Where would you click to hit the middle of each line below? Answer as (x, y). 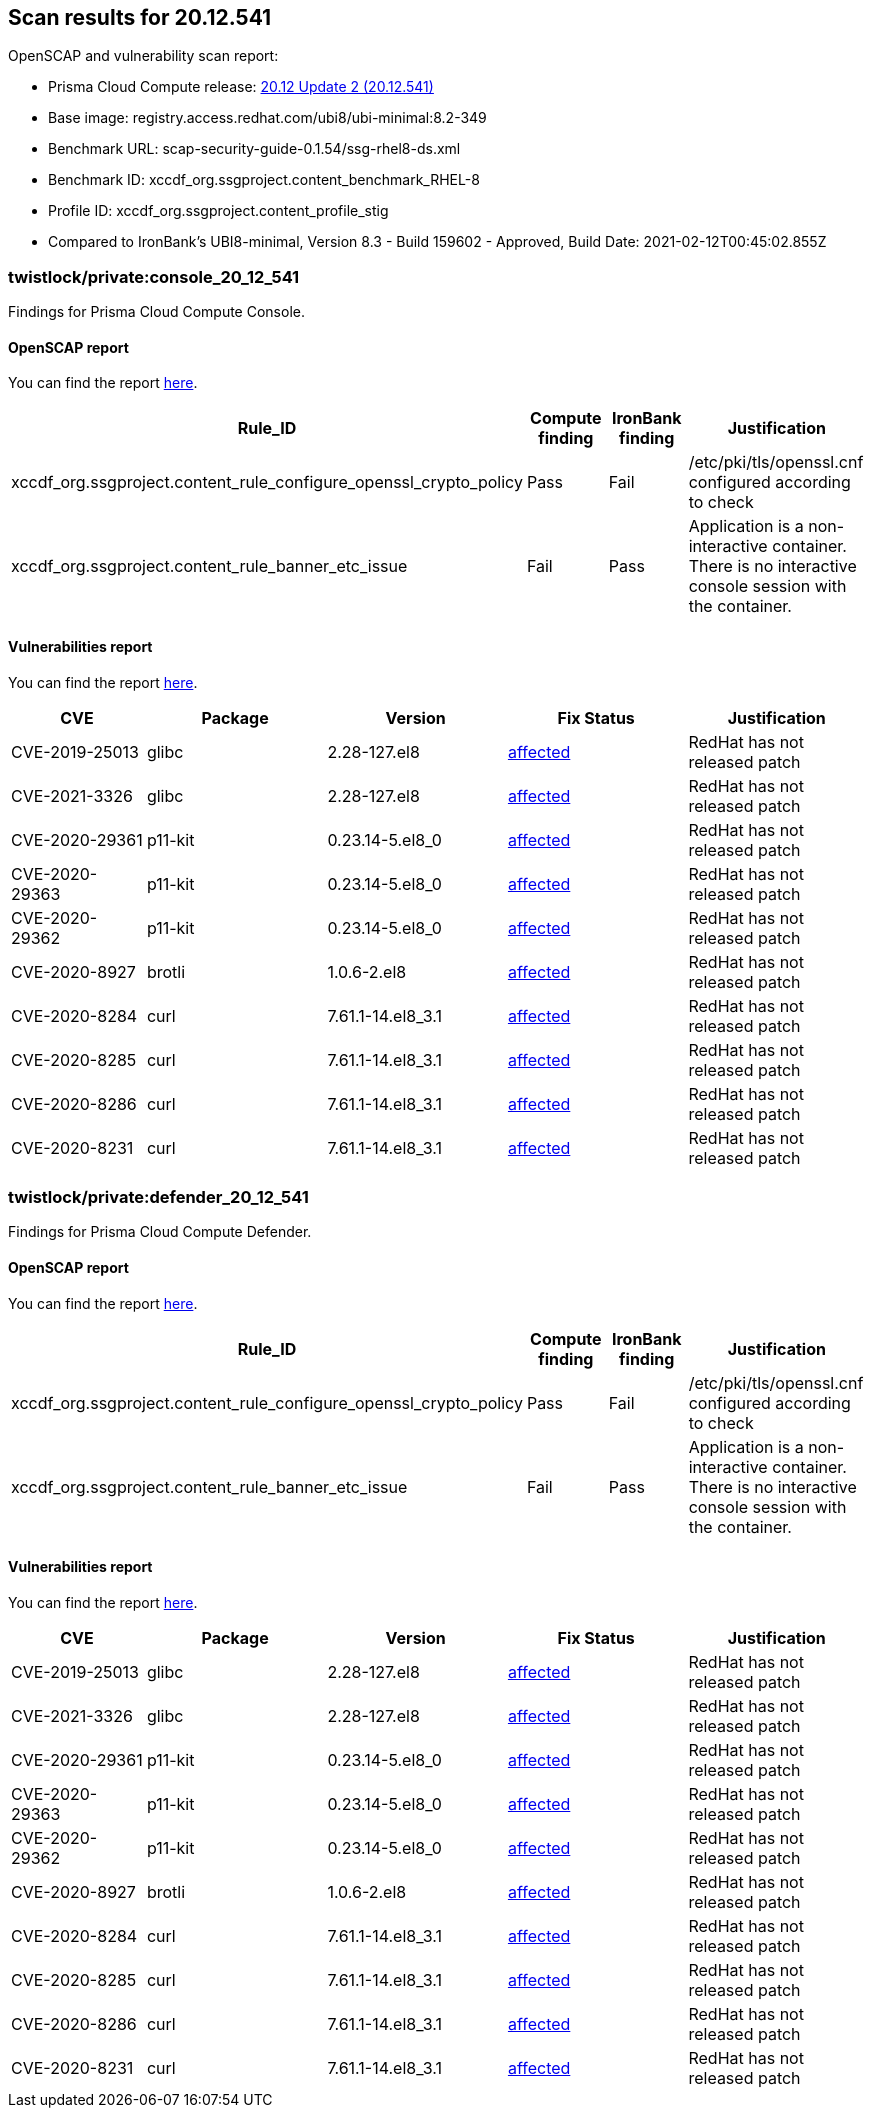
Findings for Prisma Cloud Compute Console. (156, 312)
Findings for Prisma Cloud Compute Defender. (160, 1232)
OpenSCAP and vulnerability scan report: (143, 56)
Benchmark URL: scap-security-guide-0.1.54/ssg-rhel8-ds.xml (254, 149)
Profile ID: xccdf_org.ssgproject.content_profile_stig (218, 211)
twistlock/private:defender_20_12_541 (158, 1196)
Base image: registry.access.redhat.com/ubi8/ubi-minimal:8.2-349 (267, 118)
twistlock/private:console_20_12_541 (154, 276)
